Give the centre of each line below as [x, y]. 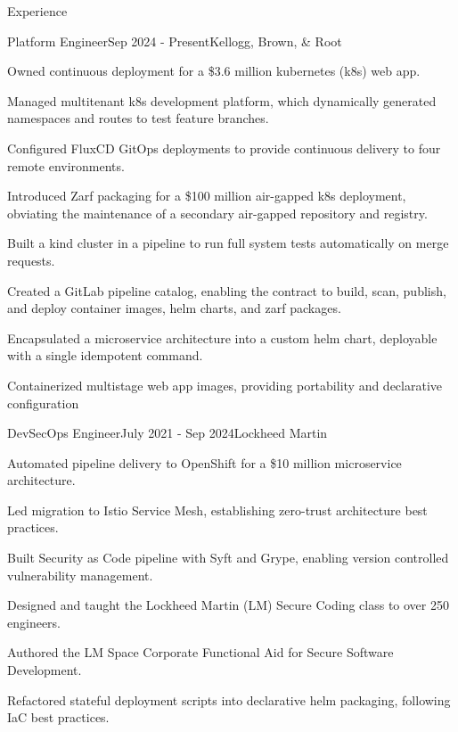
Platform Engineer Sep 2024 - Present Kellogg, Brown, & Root [175, 41]
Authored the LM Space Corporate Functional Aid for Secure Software [200, 652]
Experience [37, 11]
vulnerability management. [80, 575]
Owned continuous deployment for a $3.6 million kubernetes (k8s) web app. [214, 71]
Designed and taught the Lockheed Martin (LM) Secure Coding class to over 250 [228, 605]
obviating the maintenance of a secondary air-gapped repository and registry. [217, 213]
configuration [43, 403]
